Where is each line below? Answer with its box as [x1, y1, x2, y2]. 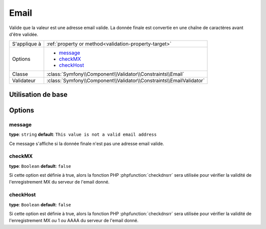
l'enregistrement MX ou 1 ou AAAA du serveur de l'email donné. [9, 218, 139, 224]
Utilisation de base [9, 90, 68, 99]
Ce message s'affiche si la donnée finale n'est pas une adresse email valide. [9, 141, 165, 147]
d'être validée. [9, 31, 38, 37]
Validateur [12, 77, 36, 84]
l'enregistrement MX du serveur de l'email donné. [9, 179, 110, 185]
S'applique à [12, 40, 41, 47]
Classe [12, 71, 28, 77]
